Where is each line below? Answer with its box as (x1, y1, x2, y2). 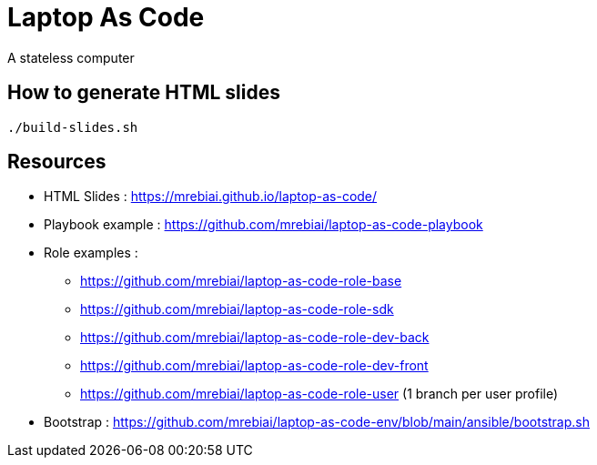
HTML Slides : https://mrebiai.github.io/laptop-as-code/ (44, 188, 378, 205)
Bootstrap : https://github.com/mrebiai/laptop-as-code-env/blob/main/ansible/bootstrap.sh (44, 414, 590, 430)
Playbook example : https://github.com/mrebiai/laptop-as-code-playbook (44, 217, 483, 233)
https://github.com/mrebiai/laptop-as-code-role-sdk (80, 301, 394, 318)
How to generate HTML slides (7, 81, 280, 105)
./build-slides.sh (7, 119, 138, 135)
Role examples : (44, 245, 138, 261)
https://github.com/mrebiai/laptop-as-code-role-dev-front (80, 358, 429, 374)
